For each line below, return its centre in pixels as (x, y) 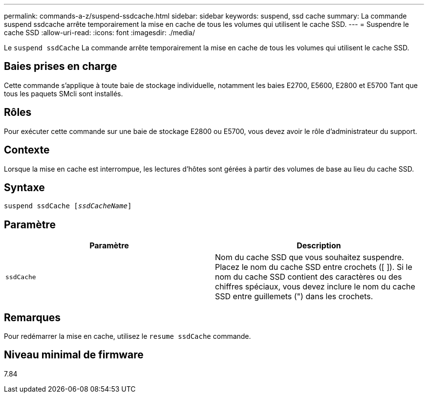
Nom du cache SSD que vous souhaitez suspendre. (310, 257)
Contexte (27, 150)
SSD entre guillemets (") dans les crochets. (294, 297)
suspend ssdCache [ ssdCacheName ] (68, 206)
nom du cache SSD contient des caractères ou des (309, 277)
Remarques (32, 317)
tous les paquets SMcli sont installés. (64, 93)
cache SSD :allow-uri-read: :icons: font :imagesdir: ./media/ (100, 33)
